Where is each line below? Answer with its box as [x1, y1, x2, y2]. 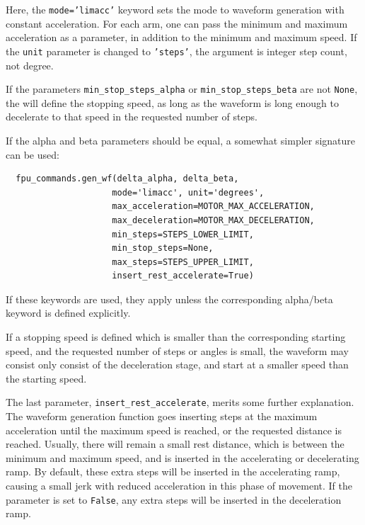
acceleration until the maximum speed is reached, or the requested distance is [6, 422, 342, 437]
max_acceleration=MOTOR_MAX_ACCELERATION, [112, 201, 315, 212]
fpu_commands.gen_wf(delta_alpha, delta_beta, [16, 174, 239, 184]
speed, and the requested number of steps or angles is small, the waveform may [6, 343, 349, 358]
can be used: [6, 147, 59, 162]
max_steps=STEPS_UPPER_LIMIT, [112, 256, 254, 267]
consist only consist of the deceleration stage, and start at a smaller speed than [6, 357, 349, 372]
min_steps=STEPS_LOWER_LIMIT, [112, 229, 254, 239]
